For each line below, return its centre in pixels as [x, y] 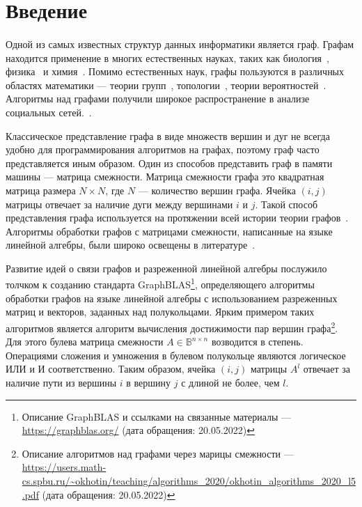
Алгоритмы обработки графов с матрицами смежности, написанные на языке [169, 231]
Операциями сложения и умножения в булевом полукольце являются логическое [176, 355]
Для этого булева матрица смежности [85, 342]
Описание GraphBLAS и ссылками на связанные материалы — [157, 416]
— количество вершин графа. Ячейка [217, 190]
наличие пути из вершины [61, 382]
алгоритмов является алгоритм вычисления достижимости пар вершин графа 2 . [172, 327]
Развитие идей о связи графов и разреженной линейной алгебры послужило [166, 268]
